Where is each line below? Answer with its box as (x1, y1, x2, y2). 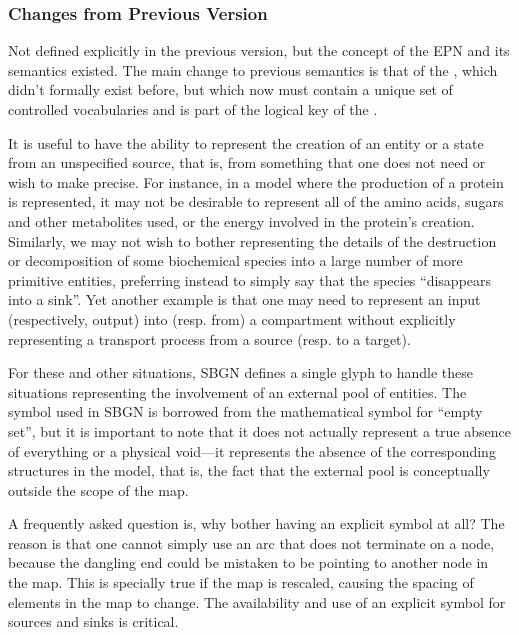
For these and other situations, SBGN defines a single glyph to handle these (8, 362, 473, 383)
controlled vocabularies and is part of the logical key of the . (8, 99, 378, 119)
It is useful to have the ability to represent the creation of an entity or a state (8, 132, 484, 153)
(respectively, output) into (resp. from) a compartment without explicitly (8, 308, 456, 329)
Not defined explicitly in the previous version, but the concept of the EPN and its (8, 40, 510, 61)
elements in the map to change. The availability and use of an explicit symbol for (8, 591, 506, 612)
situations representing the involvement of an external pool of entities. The (8, 381, 467, 402)
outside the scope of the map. (8, 479, 189, 500)
